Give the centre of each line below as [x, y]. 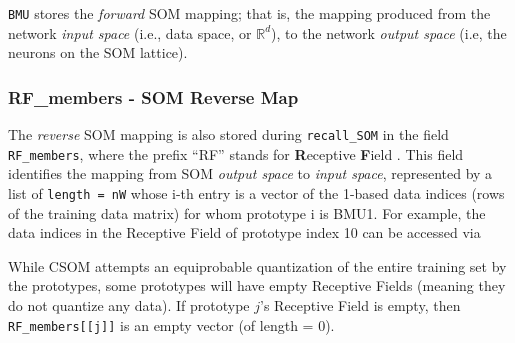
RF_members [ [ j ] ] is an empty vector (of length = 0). [171, 324]
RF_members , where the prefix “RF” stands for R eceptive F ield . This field [236, 153]
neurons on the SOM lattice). [98, 52]
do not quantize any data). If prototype [129, 305]
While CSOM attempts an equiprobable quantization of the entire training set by [257, 265]
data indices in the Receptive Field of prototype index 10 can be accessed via [244, 232]
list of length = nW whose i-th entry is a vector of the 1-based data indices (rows [256, 192]
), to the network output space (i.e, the [389, 32]
